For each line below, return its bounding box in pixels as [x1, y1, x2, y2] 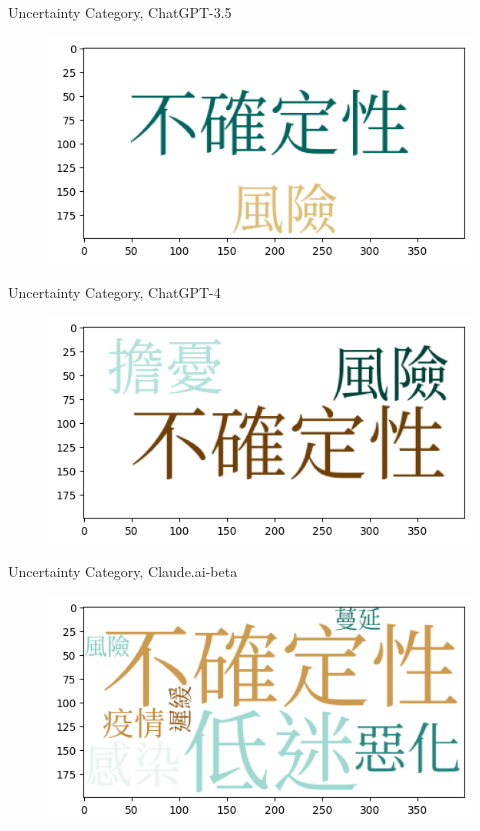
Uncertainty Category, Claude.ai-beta [8, 561, 238, 582]
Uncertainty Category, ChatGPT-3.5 [8, 2, 232, 22]
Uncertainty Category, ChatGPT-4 [8, 281, 221, 302]
